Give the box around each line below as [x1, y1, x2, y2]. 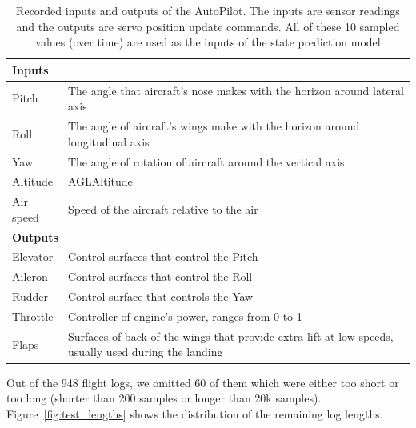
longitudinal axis [67, 133, 150, 150]
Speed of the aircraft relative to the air [67, 200, 258, 217]
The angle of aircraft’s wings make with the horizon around [67, 118, 360, 134]
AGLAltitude [67, 173, 133, 190]
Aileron [12, 268, 48, 285]
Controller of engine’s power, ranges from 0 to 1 [67, 308, 302, 324]
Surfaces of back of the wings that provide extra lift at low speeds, [67, 327, 394, 344]
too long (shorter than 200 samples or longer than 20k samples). [6, 390, 322, 406]
